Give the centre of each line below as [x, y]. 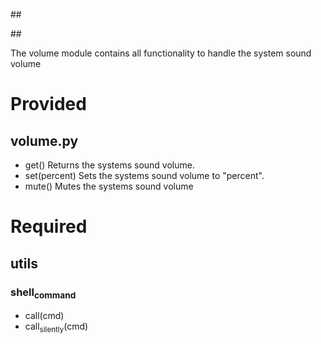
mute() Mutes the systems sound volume [109, 186]
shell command [43, 293]
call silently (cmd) [56, 327]
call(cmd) [44, 316]
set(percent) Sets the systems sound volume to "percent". [144, 175]
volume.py [44, 140]
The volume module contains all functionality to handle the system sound [161, 53]
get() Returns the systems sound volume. [109, 165]
